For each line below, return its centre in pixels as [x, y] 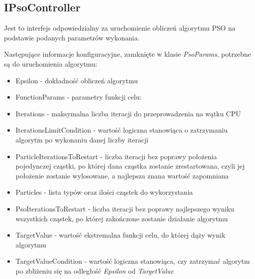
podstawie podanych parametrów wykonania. [72, 37]
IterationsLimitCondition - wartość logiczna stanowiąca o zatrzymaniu [122, 130]
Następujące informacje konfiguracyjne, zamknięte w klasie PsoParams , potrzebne [127, 54]
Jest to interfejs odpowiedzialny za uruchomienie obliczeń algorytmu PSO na [120, 28]
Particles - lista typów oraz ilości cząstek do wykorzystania [104, 192]
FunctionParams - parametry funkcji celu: [79, 97]
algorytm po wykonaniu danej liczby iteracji [82, 139]
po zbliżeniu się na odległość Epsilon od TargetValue [95, 270]
